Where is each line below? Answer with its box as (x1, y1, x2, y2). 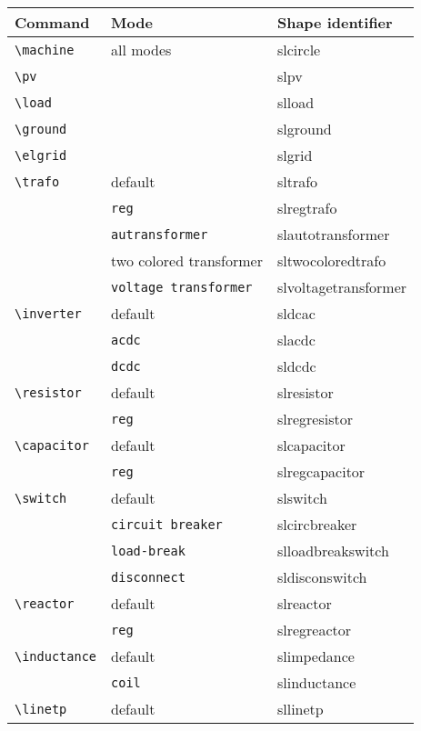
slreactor (276, 593, 332, 614)
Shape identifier (276, 12, 393, 33)
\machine (15, 42, 75, 57)
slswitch (276, 487, 327, 508)
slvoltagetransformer (276, 276, 407, 297)
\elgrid (15, 147, 67, 163)
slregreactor (276, 619, 352, 640)
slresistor (276, 382, 334, 403)
